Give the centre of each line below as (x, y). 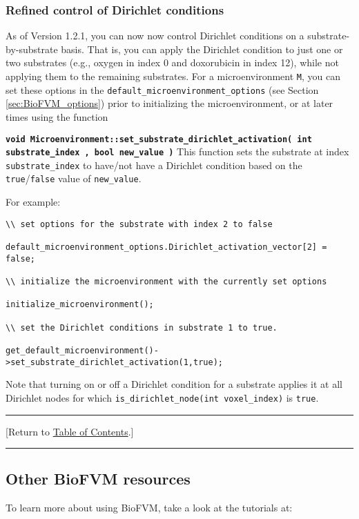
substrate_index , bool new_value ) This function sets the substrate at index (177, 151)
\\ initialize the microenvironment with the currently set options (166, 282)
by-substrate (32, 49)
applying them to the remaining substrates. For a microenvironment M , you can (173, 76)
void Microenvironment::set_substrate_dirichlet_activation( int (159, 139)
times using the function (57, 116)
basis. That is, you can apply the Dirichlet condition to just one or (202, 49)
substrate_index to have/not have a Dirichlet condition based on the (154, 165)
